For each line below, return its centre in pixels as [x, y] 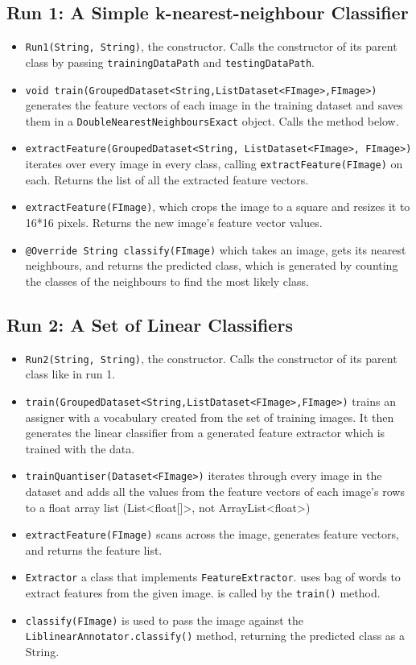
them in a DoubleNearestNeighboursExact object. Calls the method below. [212, 120]
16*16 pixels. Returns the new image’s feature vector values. [174, 222]
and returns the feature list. [94, 549]
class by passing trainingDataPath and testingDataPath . [170, 62]
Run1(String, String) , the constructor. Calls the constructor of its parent [211, 46]
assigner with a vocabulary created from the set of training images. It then [210, 417]
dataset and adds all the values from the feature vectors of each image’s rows [215, 491]
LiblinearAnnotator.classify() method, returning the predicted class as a [215, 636]
